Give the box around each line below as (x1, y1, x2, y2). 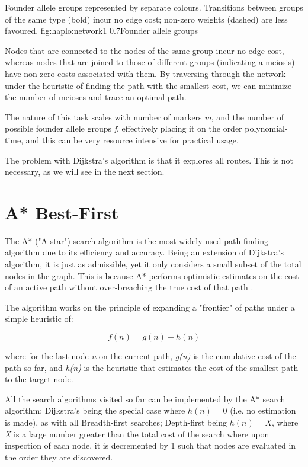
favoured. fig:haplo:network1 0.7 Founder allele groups (5, 24, 198, 37)
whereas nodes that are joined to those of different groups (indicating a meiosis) (5, 56, 295, 68)
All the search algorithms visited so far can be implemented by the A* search (5, 392, 285, 405)
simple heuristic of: (5, 312, 73, 325)
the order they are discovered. (5, 450, 113, 463)
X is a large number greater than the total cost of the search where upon (5, 427, 269, 440)
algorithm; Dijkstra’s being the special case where (5, 404, 185, 417)
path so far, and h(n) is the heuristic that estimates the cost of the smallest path (5, 361, 299, 373)
